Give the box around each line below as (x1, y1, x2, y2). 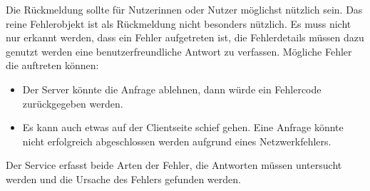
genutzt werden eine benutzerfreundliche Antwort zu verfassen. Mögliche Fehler (6, 43, 352, 58)
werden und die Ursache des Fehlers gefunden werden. (6, 171, 241, 186)
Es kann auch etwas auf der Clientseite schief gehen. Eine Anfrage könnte (22, 120, 344, 135)
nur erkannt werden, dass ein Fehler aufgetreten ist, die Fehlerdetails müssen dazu (6, 30, 364, 45)
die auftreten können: (6, 58, 99, 73)
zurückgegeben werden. (22, 95, 123, 110)
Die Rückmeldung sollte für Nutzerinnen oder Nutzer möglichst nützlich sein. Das (6, 2, 363, 16)
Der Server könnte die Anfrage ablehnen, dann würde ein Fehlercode (22, 81, 322, 96)
